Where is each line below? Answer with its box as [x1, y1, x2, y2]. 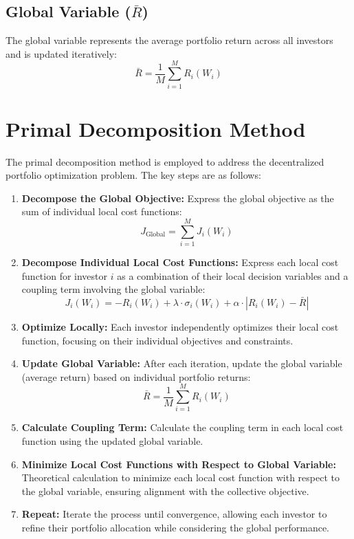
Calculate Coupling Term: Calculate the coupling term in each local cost [21, 420, 344, 434]
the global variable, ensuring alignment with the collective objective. [21, 483, 309, 498]
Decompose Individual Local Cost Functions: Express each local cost [21, 255, 339, 269]
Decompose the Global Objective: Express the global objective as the [21, 190, 334, 205]
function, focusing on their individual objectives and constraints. [21, 333, 294, 347]
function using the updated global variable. [21, 434, 203, 448]
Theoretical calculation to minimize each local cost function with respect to [21, 470, 340, 485]
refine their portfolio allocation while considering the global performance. [21, 520, 329, 534]
